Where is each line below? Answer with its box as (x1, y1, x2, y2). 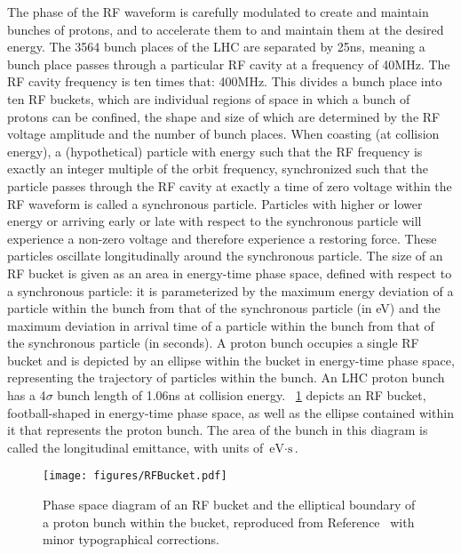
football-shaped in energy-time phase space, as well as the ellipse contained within (7, 403, 454, 422)
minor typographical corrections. (43, 530, 219, 549)
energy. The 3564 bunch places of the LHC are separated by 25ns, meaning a (7, 37, 425, 56)
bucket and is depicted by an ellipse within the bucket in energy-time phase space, (7, 350, 455, 369)
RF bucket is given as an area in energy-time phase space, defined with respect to (7, 263, 452, 282)
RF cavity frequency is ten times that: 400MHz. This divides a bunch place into (7, 72, 442, 91)
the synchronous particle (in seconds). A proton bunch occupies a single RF (7, 333, 419, 352)
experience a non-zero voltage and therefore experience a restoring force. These (7, 229, 437, 247)
